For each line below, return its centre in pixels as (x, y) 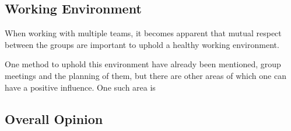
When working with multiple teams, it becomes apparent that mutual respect (143, 33)
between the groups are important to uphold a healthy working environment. (142, 44)
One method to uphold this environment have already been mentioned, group (143, 64)
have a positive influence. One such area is (80, 87)
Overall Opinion (54, 118)
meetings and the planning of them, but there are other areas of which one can (145, 75)
